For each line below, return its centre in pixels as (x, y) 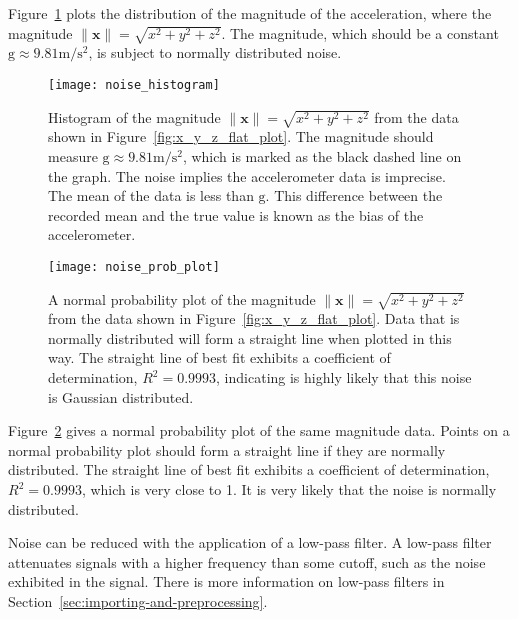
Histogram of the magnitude (134, 116)
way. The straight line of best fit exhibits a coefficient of (219, 357)
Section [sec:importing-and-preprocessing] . (138, 600)
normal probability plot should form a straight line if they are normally (227, 449)
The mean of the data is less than (151, 195)
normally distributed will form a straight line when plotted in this (250, 337)
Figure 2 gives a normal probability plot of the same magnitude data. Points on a (259, 430)
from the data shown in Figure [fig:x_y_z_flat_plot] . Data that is (254, 318)
